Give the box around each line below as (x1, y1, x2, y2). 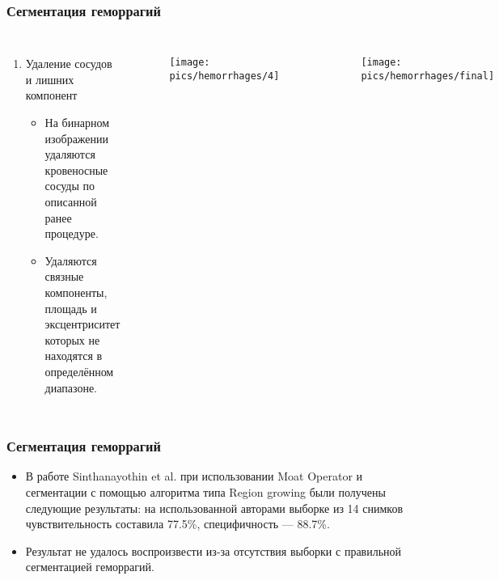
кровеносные (44, 161, 108, 178)
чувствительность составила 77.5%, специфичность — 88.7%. (25, 515, 330, 532)
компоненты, (44, 283, 108, 300)
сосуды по (44, 177, 95, 194)
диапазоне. (44, 379, 97, 396)
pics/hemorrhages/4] (169, 70, 280, 82)
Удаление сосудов (25, 55, 112, 72)
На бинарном (44, 114, 109, 130)
